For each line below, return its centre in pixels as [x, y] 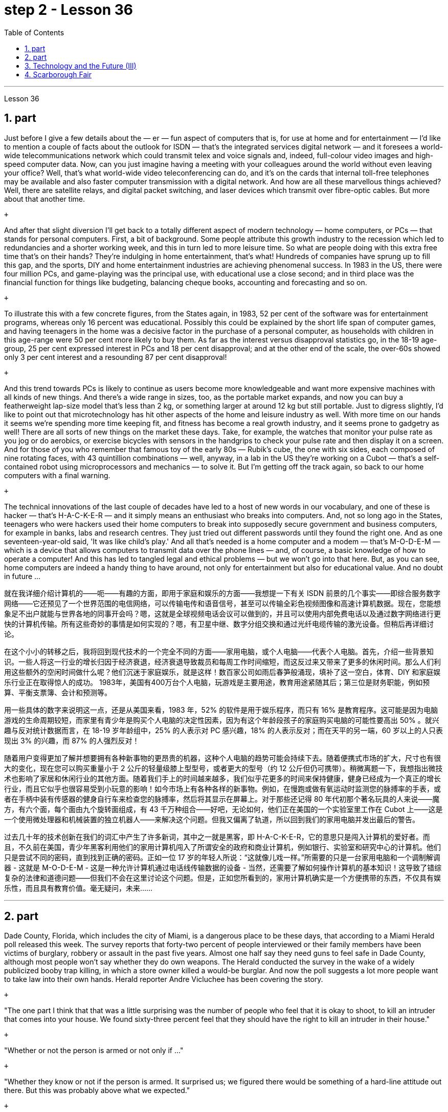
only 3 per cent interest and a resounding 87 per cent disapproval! [116, 357]
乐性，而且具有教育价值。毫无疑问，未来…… [79, 888]
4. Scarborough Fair [58, 74]
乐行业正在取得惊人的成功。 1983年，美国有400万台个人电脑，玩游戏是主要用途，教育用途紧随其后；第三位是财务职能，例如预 [217, 682]
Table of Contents [34, 32]
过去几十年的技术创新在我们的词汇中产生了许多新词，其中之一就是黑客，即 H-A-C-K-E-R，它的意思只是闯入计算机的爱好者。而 [217, 837]
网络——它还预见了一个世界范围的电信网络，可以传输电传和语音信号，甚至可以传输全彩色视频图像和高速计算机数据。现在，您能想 [222, 603]
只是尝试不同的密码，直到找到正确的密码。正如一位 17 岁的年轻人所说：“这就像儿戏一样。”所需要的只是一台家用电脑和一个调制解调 [222, 857]
